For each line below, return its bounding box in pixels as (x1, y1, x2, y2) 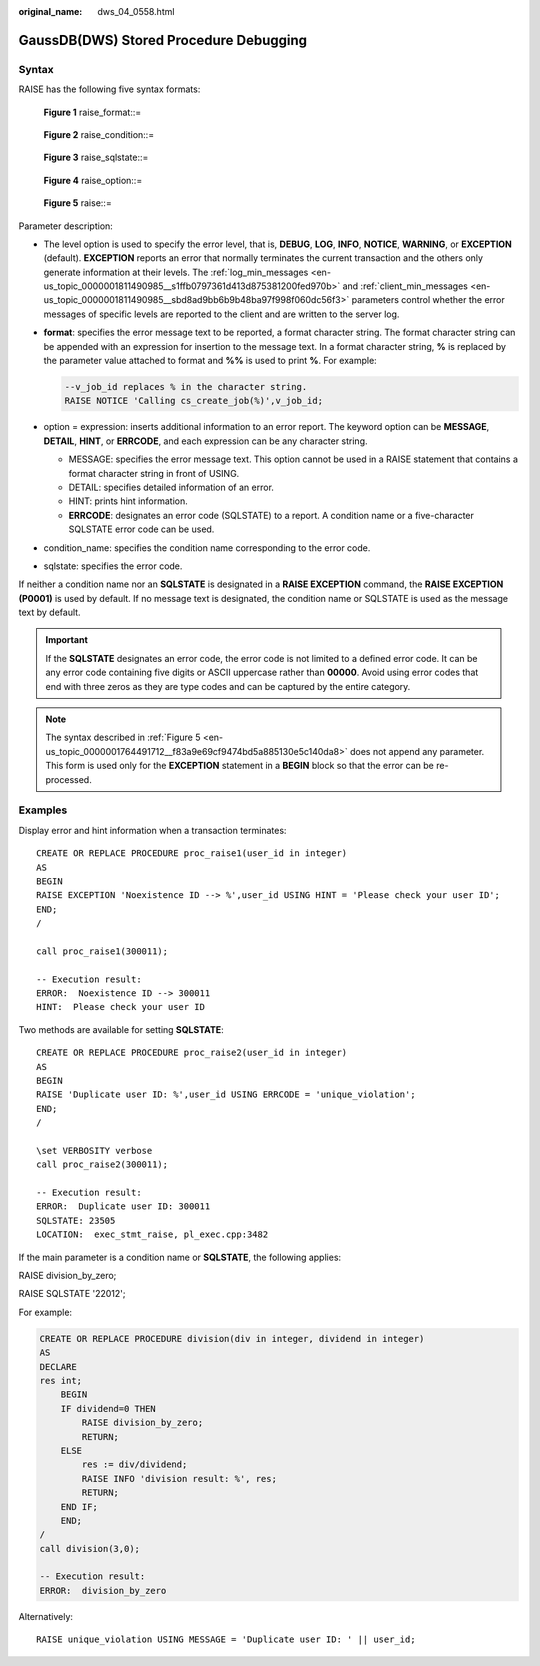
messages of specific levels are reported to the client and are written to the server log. (43, 308, 400, 320)
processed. (45, 773, 92, 785)
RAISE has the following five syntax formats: (18, 83, 201, 95)
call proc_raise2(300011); (36, 1159, 169, 1170)
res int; (39, 1375, 83, 1386)
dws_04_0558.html (97, 6, 175, 17)
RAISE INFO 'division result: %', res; (81, 1473, 277, 1484)
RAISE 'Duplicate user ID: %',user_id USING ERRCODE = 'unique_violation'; (36, 1089, 416, 1100)
